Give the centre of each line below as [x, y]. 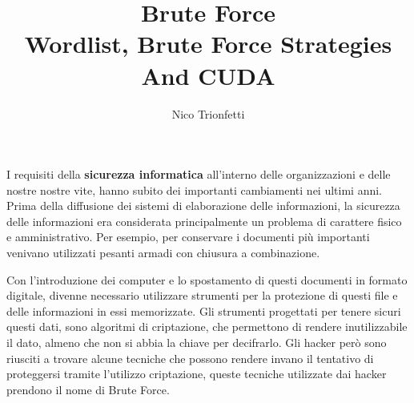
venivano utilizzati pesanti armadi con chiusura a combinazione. [163, 253]
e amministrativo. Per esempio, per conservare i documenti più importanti [188, 237]
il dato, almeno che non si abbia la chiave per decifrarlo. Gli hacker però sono [197, 343]
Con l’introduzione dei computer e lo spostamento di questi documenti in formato [207, 279]
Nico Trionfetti [208, 113]
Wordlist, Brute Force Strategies [208, 44]
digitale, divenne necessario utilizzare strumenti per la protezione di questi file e [202, 295]
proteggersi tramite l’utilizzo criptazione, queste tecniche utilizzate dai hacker [197, 374]
